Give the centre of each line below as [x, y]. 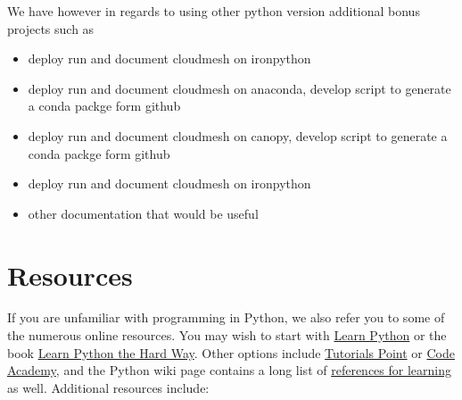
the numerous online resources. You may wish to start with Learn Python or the [227, 335]
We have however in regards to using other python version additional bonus [214, 11]
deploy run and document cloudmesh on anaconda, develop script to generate [239, 88]
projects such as [51, 28]
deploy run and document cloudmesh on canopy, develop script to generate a [238, 135]
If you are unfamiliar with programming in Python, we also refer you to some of [226, 317]
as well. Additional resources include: [108, 387]
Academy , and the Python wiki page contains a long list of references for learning [229, 370]
